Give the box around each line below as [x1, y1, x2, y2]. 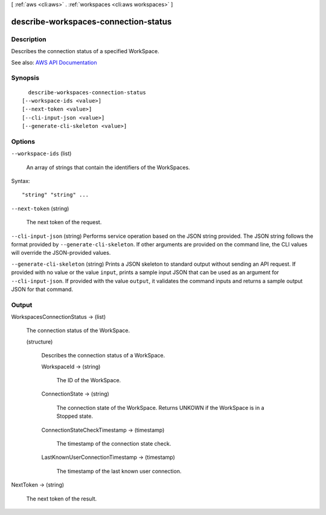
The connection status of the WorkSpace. [26, 327, 130, 334]
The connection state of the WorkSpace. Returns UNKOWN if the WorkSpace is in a [56, 404, 265, 411]
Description [11, 35, 46, 43]
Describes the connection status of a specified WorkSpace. [11, 48, 159, 55]
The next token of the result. [26, 495, 97, 502]
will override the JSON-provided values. [11, 249, 111, 257]
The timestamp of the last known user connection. [56, 467, 182, 475]
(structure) [26, 338, 53, 345]
